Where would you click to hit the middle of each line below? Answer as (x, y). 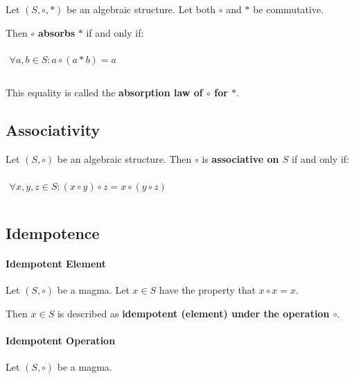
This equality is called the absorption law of (104, 92)
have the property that (207, 290)
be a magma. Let (93, 290)
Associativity (53, 130)
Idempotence (53, 233)
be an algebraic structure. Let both (141, 9)
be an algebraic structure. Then (124, 159)
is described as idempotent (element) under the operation (193, 313)
